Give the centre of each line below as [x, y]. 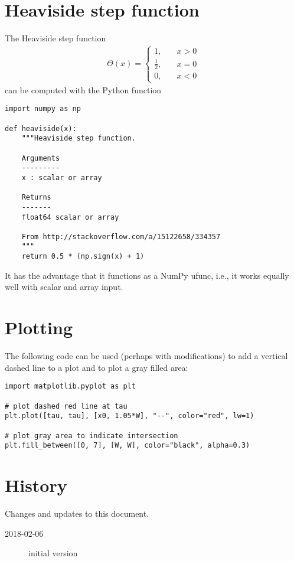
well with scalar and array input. [64, 287]
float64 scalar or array [70, 217]
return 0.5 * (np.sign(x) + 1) [83, 257]
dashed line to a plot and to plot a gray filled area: [97, 367]
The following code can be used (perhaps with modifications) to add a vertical [146, 356]
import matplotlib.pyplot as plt [70, 386]
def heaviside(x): [41, 128]
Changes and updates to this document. [77, 513]
